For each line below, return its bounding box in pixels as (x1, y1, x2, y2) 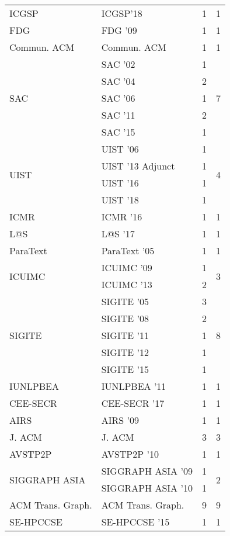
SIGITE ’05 (101, 295, 149, 308)
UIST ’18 (101, 193, 139, 206)
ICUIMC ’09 (101, 261, 152, 274)
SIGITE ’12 (101, 345, 149, 359)
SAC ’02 (101, 57, 135, 71)
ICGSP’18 (101, 6, 142, 20)
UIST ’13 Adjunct (101, 159, 175, 172)
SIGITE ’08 (101, 312, 149, 325)
